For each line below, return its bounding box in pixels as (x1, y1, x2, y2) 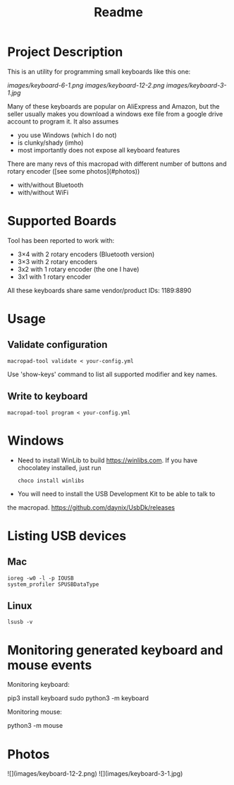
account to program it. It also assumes (7, 117, 119, 126)
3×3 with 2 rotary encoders (17, 257, 97, 265)
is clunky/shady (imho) (17, 138, 84, 147)
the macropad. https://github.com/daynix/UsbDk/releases (7, 503, 175, 512)
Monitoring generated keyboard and (7, 642, 223, 658)
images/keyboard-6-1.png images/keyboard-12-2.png (7, 80, 165, 89)
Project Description (7, 44, 123, 60)
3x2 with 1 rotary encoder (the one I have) (17, 265, 140, 273)
